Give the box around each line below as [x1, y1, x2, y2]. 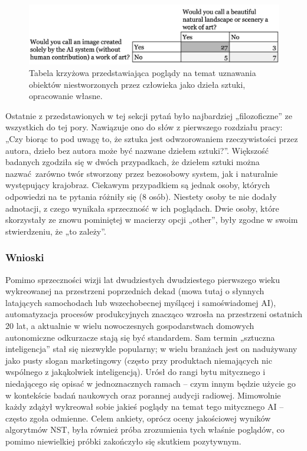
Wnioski [5, 250, 44, 265]
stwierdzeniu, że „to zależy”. [5, 225, 106, 237]
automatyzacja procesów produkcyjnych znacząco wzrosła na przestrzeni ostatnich [5, 308, 302, 320]
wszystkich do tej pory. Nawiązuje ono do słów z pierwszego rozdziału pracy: [5, 121, 283, 133]
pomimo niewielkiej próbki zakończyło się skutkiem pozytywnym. [5, 434, 241, 447]
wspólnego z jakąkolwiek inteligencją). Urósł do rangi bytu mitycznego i [5, 366, 266, 378]
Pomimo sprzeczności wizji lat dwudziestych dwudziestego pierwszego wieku [5, 273, 280, 285]
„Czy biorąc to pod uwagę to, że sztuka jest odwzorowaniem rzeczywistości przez [5, 133, 298, 144]
